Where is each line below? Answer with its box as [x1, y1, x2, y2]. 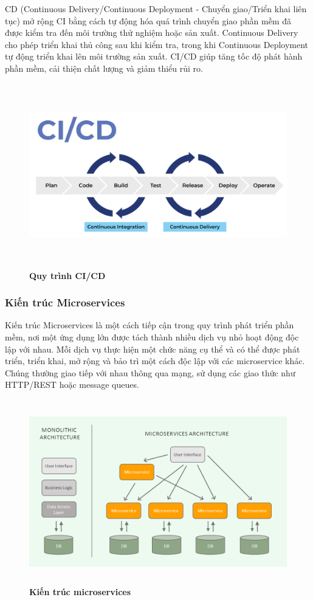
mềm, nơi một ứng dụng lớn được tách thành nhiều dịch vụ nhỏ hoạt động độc [5, 330, 299, 343]
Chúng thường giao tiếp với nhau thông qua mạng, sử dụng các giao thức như [5, 366, 295, 379]
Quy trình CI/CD [29, 269, 106, 281]
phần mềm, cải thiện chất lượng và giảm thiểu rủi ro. [5, 61, 203, 74]
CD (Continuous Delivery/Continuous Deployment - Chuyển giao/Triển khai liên [5, 2, 307, 15]
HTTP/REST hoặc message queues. [5, 378, 139, 391]
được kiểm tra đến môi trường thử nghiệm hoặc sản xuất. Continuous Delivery [5, 26, 298, 39]
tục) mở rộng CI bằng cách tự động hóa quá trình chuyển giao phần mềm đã [5, 14, 292, 27]
